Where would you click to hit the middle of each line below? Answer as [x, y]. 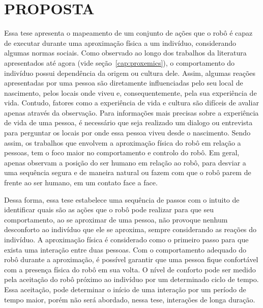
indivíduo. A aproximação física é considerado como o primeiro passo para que [126, 239]
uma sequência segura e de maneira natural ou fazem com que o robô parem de [128, 172]
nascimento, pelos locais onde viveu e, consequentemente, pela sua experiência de [130, 92]
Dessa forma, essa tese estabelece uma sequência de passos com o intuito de [122, 199]
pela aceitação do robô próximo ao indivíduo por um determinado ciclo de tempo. [131, 279]
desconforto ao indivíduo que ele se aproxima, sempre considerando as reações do [130, 229]
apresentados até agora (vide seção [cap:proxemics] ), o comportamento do [120, 62]
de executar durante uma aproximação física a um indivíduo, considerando [120, 43]
